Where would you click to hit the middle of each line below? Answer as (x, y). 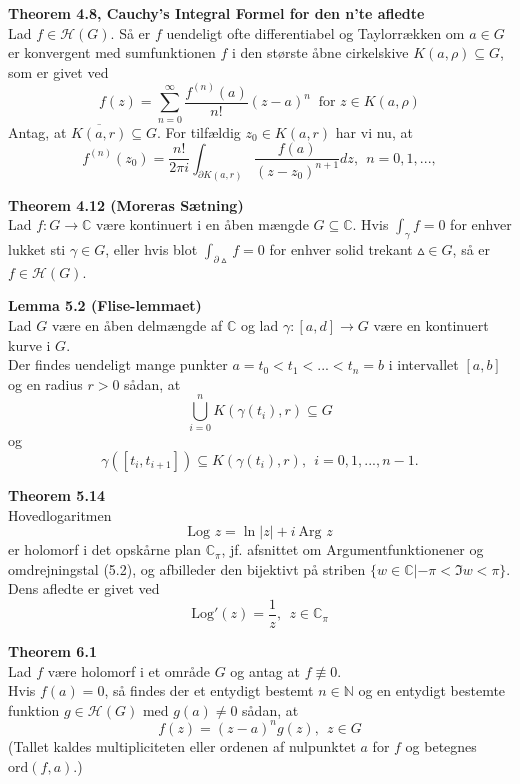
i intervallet (423, 364)
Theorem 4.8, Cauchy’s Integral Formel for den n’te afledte (216, 13)
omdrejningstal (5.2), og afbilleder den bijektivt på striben (187, 568)
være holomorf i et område (129, 670)
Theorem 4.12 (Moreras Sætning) (126, 204)
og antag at (265, 670)
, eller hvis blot (151, 248)
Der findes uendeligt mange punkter (118, 364)
